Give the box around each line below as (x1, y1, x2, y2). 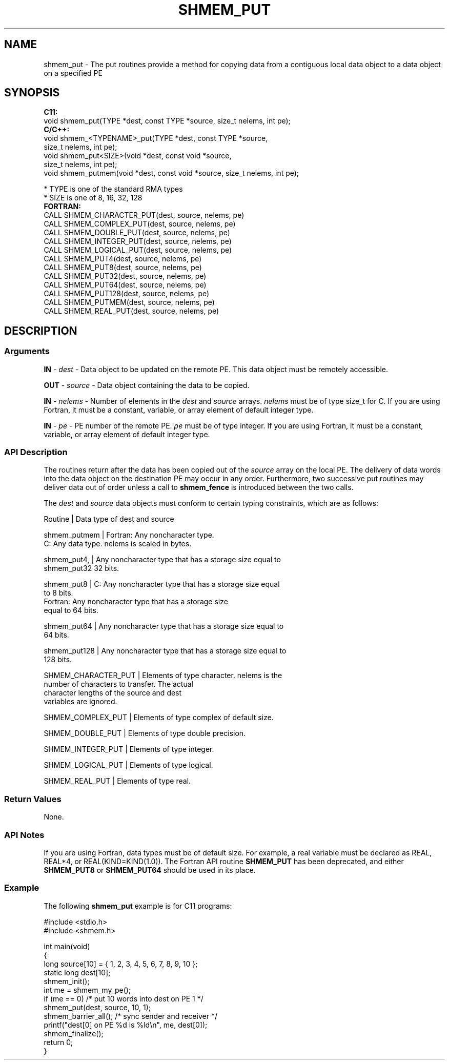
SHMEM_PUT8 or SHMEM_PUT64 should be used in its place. (44, 865, 256, 874)
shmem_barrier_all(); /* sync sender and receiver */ (44, 1011, 217, 1020)
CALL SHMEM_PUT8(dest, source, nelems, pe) (44, 263, 202, 272)
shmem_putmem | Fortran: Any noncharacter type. (44, 530, 214, 540)
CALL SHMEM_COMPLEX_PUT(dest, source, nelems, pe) (44, 219, 236, 229)
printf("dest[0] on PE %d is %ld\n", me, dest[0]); (44, 1020, 208, 1029)
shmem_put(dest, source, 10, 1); (44, 1002, 151, 1012)
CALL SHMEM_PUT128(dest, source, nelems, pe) (44, 289, 210, 298)
